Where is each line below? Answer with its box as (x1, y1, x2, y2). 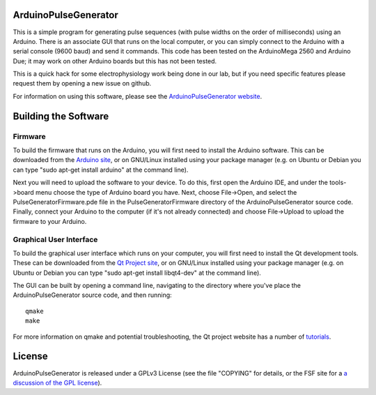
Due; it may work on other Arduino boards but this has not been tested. (13, 56, 217, 65)
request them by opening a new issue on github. (13, 79, 152, 88)
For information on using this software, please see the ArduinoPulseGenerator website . (13, 92, 263, 100)
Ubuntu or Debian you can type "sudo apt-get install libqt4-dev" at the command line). (13, 268, 261, 277)
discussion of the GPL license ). (13, 378, 102, 387)
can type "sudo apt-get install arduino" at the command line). (13, 166, 189, 174)
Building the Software (13, 110, 109, 122)
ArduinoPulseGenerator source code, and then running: (13, 291, 172, 299)
